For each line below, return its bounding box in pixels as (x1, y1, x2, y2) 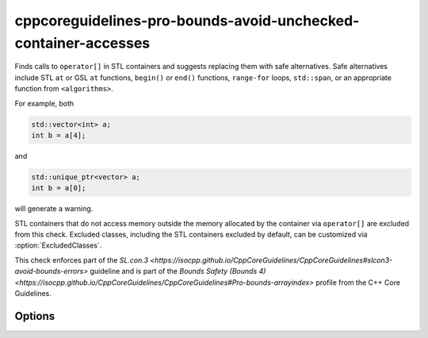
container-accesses (14, 34, 151, 52)
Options (14, 309, 55, 323)
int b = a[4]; (31, 131, 86, 140)
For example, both (14, 98, 75, 108)
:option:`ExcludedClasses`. (14, 240, 102, 250)
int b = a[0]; (31, 183, 86, 193)
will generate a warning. (14, 204, 94, 213)
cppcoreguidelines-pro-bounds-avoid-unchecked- (14, 12, 360, 29)
